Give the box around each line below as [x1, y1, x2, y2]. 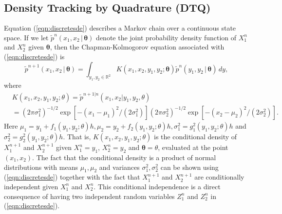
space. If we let [4, 32, 49, 42]
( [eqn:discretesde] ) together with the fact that [4, 172, 140, 182]
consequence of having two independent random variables [4, 191, 175, 201]
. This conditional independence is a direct [94, 181, 221, 191]
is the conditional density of [154, 132, 237, 142]
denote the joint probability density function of [96, 32, 237, 42]
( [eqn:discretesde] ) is [4, 51, 65, 61]
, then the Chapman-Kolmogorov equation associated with [50, 42, 225, 52]
